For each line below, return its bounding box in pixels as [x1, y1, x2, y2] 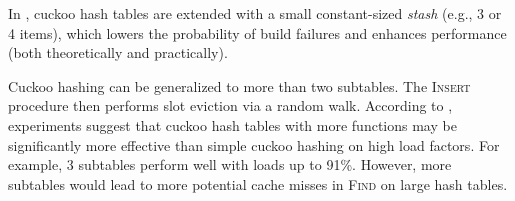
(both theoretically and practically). [8, 42, 228, 63]
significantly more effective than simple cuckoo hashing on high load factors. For [8, 134, 500, 155]
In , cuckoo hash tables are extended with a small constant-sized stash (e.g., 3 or [8, 3, 502, 23]
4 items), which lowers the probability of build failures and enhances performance [8, 22, 507, 43]
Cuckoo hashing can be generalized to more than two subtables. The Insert [8, 75, 471, 96]
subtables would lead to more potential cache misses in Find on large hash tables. [8, 173, 508, 194]
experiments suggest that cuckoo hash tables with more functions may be [8, 114, 457, 135]
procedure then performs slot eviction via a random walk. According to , [8, 95, 453, 116]
